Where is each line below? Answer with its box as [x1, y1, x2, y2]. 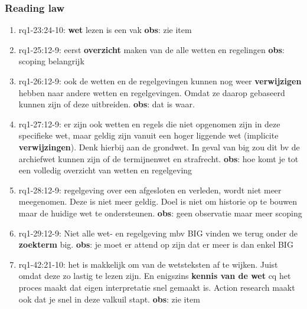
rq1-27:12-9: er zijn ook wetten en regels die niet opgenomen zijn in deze [18, 117, 280, 130]
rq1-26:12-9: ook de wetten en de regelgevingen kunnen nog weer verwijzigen [18, 75, 302, 87]
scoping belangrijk [18, 55, 84, 67]
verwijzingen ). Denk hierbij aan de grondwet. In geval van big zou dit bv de [18, 140, 300, 153]
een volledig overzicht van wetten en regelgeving [18, 164, 192, 176]
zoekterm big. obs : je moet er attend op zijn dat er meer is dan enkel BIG [18, 238, 293, 251]
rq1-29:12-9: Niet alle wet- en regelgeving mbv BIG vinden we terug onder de [18, 226, 298, 239]
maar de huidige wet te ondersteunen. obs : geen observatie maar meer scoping [18, 206, 302, 219]
